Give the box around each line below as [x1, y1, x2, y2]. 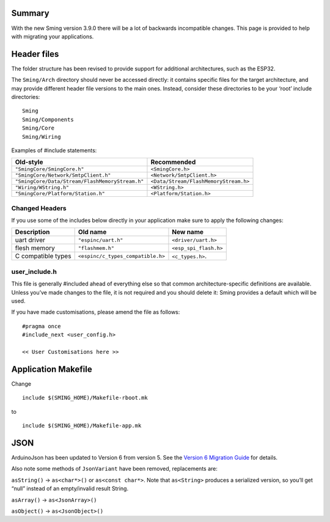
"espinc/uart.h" [78, 237, 123, 243]
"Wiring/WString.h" [15, 184, 70, 191]
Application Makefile [11, 364, 92, 374]
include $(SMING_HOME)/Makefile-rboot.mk [22, 394, 148, 402]
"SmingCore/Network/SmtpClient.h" [15, 172, 111, 178]
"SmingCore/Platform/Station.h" [15, 190, 105, 197]
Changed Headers [11, 204, 67, 212]
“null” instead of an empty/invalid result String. [11, 485, 128, 492]
